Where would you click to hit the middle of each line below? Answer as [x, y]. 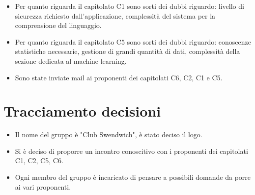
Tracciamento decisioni [82, 111]
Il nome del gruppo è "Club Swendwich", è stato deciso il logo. [109, 134]
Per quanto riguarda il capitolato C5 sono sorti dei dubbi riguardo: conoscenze [133, 41]
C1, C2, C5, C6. [39, 160]
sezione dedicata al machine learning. [71, 61]
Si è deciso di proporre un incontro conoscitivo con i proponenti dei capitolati [131, 151]
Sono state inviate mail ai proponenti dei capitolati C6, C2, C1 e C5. [119, 77]
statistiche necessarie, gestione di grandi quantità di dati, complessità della [127, 51]
